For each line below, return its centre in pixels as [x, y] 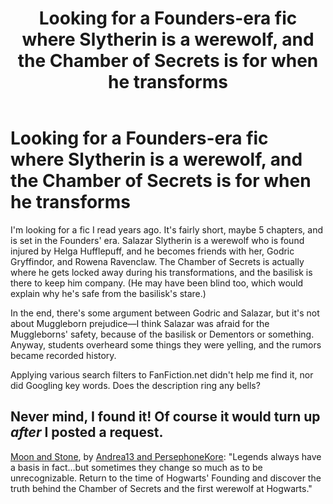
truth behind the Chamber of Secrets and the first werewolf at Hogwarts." [161, 488]
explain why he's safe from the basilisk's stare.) [108, 293]
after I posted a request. [87, 432]
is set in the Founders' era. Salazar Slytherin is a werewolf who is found [157, 240]
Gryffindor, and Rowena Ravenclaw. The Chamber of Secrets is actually [157, 261]
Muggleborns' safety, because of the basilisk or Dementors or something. [162, 334]
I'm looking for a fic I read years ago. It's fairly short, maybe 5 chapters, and [167, 229]
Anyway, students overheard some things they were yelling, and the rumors [166, 344]
